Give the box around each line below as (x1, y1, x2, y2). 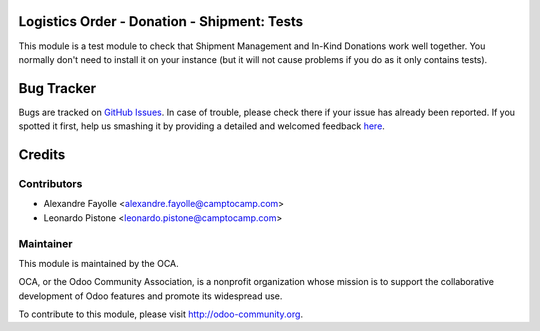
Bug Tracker (18, 80, 97, 97)
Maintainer (18, 236, 73, 250)
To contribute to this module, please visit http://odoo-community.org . (18, 308, 304, 320)
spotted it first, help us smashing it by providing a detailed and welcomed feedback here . (18, 120, 385, 132)
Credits (18, 146, 66, 164)
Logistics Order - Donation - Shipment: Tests (18, 13, 304, 30)
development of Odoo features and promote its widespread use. (18, 290, 283, 302)
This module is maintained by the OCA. (18, 257, 179, 269)
